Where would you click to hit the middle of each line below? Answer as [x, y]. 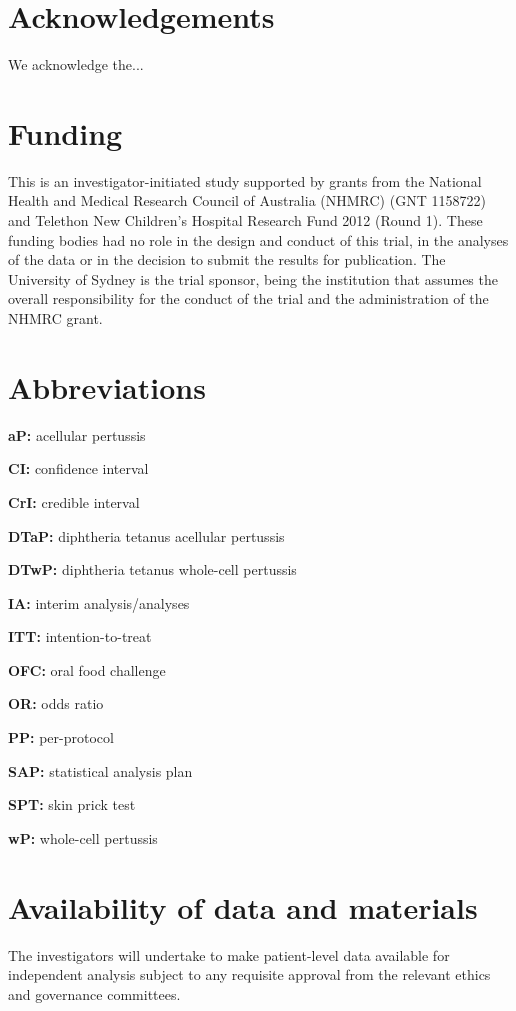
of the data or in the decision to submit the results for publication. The [227, 259]
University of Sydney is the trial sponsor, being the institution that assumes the [253, 278]
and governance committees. [94, 993]
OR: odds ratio [56, 703]
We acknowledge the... [76, 64]
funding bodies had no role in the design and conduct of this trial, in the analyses [258, 239]
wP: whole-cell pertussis [83, 837]
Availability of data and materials [243, 906]
